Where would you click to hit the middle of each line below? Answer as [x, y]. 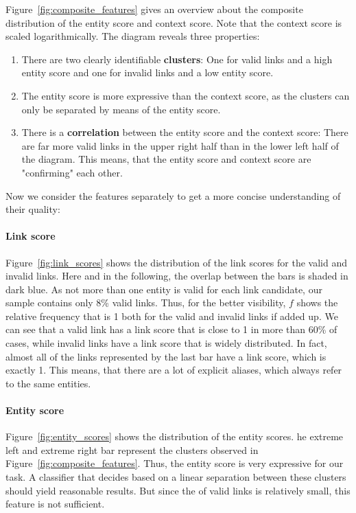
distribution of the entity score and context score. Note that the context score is [174, 22]
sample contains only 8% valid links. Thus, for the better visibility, [146, 303]
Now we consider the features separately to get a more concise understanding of [173, 195]
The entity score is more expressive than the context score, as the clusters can [186, 95]
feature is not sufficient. [55, 504]
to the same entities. [48, 383]
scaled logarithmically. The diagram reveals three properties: [133, 36]
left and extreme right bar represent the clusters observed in [132, 449]
